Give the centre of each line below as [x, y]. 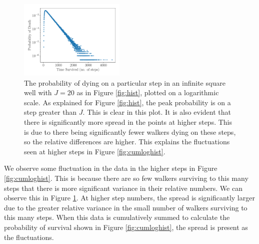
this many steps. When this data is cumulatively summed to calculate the [117, 217]
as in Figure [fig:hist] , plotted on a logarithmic [148, 92]
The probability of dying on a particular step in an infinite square [125, 82]
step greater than [50, 112]
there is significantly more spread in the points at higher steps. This [128, 122]
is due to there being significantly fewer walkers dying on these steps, [130, 132]
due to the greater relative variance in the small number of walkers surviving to [126, 207]
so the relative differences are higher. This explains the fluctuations [127, 142]
